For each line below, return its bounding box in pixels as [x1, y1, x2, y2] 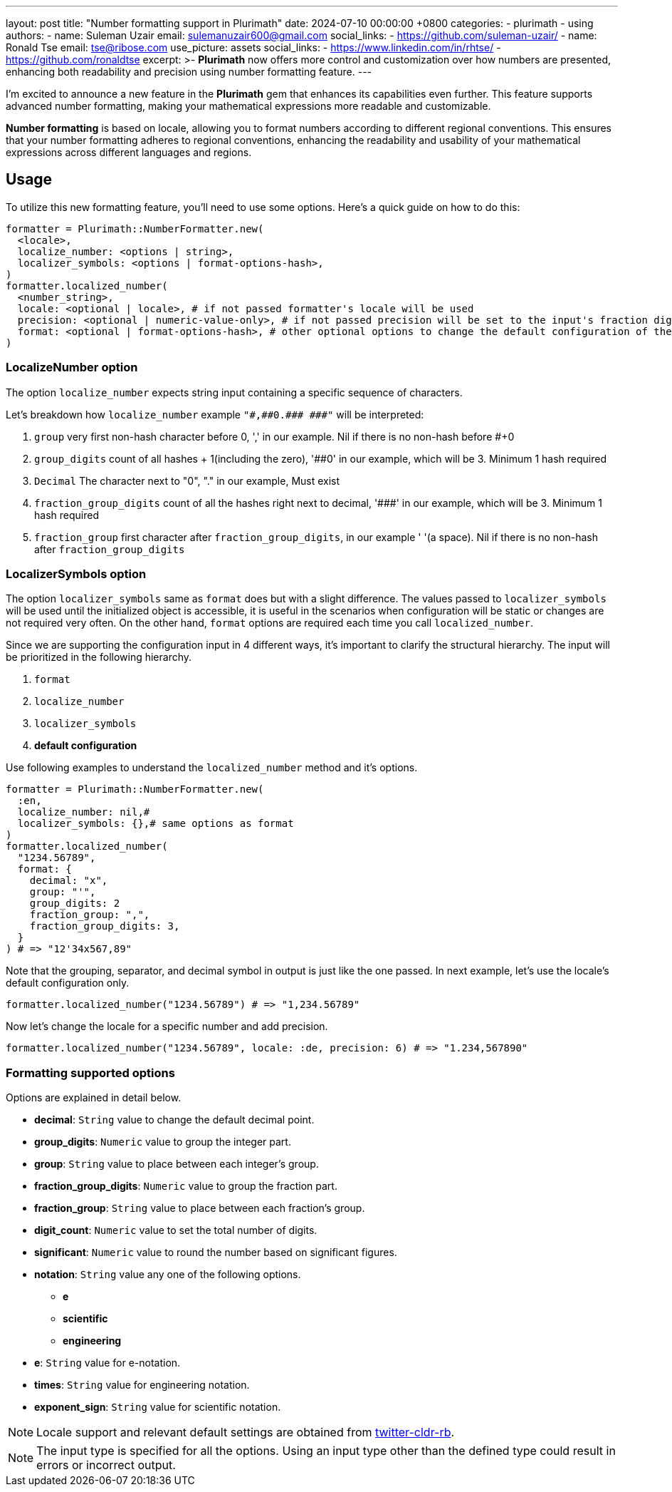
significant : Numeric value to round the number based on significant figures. [34, 1246, 397, 1259]
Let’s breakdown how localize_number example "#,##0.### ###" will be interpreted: [6, 408, 424, 421]
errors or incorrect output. [36, 1458, 176, 1473]
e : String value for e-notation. [34, 1357, 181, 1369]
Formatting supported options [6, 1065, 175, 1080]
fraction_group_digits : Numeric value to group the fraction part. [34, 1180, 337, 1193]
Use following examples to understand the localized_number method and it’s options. [6, 761, 418, 774]
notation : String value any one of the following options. [34, 1268, 301, 1281]
